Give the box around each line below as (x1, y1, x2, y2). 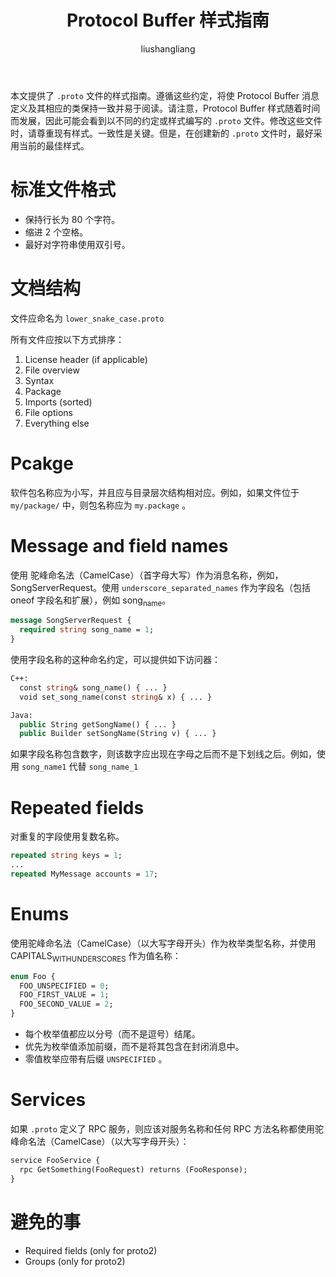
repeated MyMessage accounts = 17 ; (10, 869, 159, 880)
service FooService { (10, 1155, 101, 1165)
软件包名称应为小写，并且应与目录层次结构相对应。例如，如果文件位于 (10, 486, 300, 498)
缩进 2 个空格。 (24, 226, 89, 238)
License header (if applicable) (24, 353, 148, 365)
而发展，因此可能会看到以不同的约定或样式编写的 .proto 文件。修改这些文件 (10, 114, 323, 126)
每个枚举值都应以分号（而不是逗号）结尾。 (24, 1028, 201, 1040)
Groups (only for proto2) (24, 1255, 126, 1267)
